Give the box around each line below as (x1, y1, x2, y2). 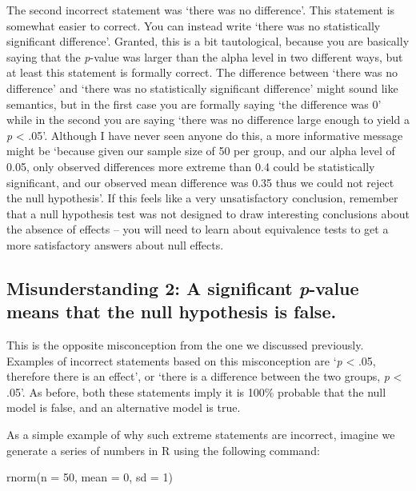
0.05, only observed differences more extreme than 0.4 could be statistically (6, 158, 375, 174)
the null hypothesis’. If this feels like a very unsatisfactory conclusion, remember (6, 190, 398, 206)
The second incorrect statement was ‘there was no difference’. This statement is (6, 2, 395, 18)
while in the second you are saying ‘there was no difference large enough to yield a (6, 111, 410, 128)
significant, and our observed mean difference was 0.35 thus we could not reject (6, 174, 394, 190)
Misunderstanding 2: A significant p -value (6, 275, 359, 300)
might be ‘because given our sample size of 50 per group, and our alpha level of (6, 142, 395, 159)
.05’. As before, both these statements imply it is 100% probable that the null (6, 383, 386, 400)
